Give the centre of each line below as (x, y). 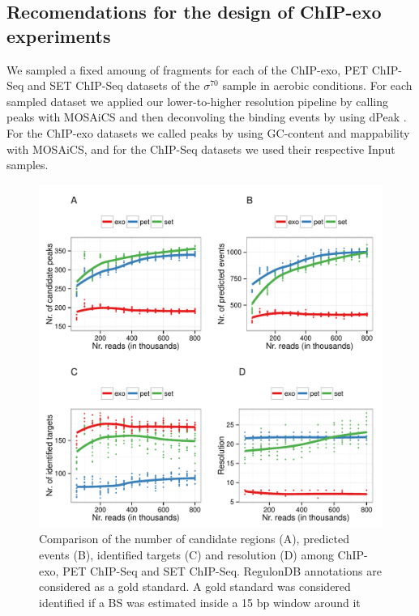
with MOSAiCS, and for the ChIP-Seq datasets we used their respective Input (201, 149)
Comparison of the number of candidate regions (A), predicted (194, 539)
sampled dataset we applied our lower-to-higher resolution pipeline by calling (197, 101)
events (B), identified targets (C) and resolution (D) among (186, 554)
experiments (59, 35)
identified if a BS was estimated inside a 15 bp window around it (200, 602)
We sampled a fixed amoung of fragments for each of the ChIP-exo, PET (188, 69)
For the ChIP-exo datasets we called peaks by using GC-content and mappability (208, 132)
